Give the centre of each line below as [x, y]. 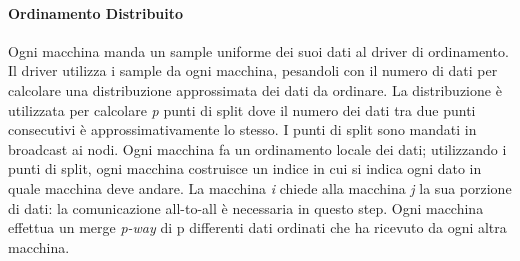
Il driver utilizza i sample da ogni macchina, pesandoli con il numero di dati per [253, 70]
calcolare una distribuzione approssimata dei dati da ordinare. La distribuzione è [255, 89]
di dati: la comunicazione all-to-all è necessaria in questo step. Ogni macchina [246, 207]
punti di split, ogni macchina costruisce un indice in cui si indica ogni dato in [245, 168]
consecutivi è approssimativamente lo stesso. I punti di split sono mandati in [242, 129]
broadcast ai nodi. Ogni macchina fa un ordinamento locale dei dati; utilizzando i [257, 148]
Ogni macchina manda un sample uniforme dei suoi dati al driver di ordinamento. [258, 50]
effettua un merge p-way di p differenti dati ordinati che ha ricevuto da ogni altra [257, 227]
